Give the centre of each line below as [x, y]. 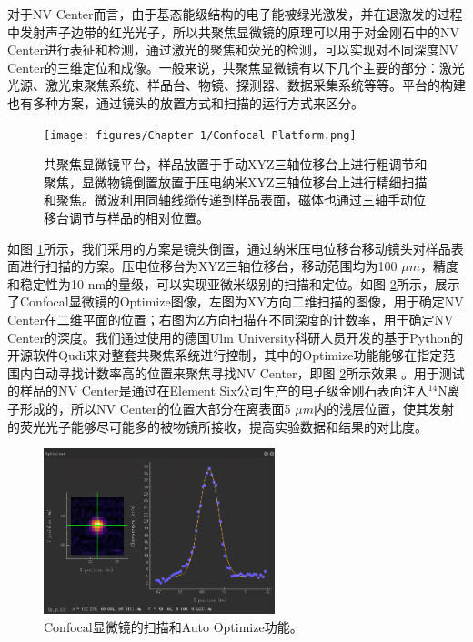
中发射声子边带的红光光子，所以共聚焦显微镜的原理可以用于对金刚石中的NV [233, 31]
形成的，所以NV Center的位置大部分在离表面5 [155, 408]
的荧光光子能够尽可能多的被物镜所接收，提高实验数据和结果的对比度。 [217, 426]
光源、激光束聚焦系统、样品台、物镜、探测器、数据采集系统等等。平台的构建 [236, 85]
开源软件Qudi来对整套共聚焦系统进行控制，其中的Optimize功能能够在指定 [225, 355]
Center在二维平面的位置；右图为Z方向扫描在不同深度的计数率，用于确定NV [231, 319]
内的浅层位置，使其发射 [383, 408]
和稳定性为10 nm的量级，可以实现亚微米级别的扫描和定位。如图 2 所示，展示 [234, 283]
